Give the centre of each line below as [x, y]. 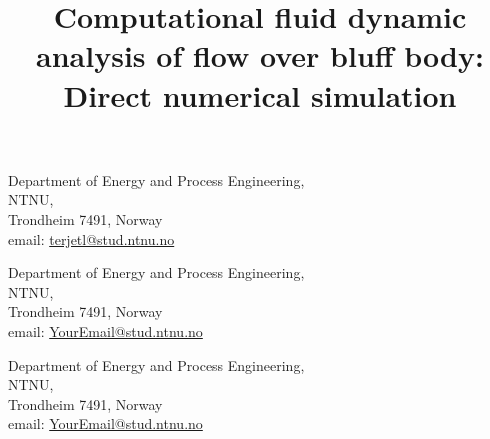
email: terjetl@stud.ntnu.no [91, 238]
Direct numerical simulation [260, 94]
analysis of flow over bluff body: [260, 55]
